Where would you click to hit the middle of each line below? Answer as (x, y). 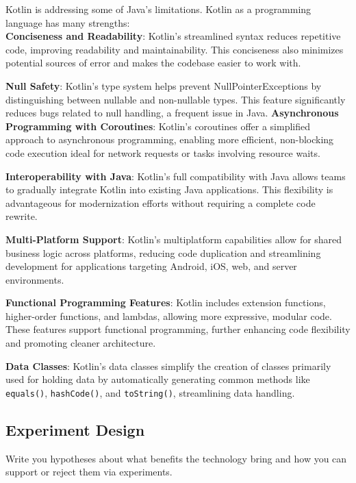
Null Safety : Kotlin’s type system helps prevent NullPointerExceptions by (164, 85)
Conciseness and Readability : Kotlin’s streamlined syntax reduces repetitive (173, 36)
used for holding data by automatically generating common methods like (158, 379)
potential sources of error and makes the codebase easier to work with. (153, 63)
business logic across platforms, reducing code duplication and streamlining (163, 252)
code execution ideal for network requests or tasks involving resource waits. (163, 152)
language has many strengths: (68, 22)
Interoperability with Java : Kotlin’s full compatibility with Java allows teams (176, 176)
